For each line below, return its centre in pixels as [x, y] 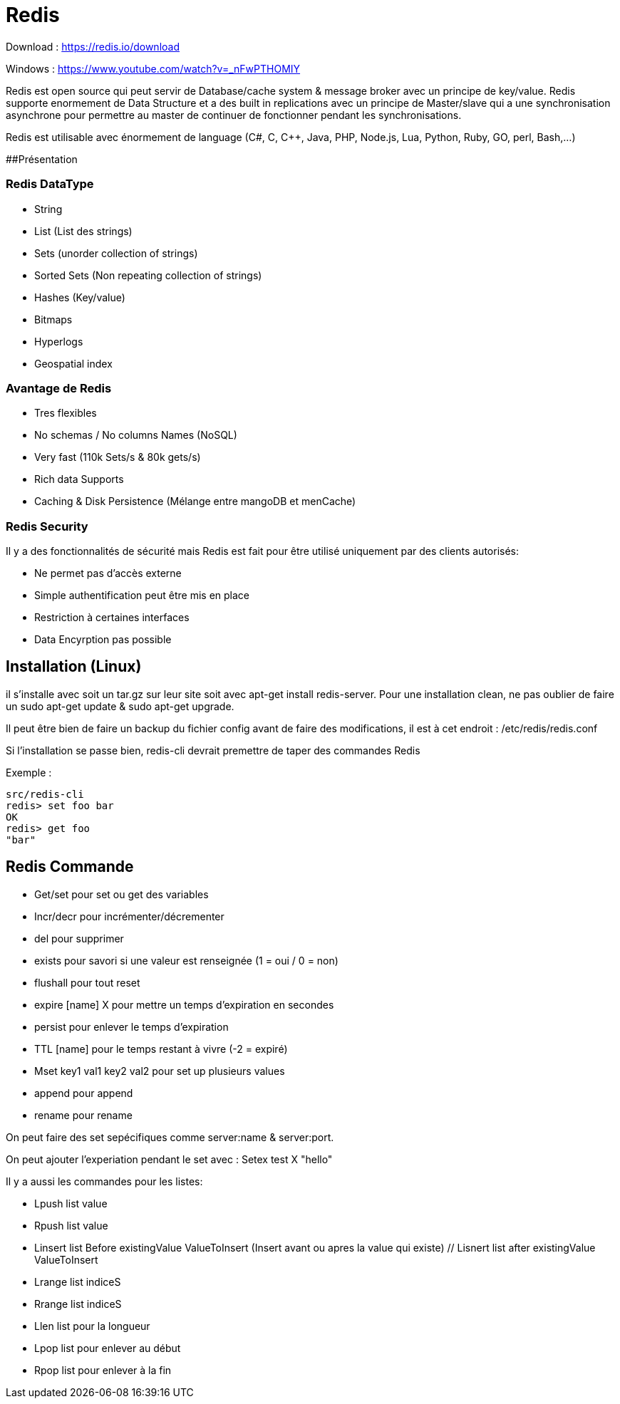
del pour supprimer [79, 938]
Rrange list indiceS [78, 1304]
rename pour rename [83, 1115]
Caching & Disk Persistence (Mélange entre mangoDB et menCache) [195, 501]
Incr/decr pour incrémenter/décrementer [129, 916]
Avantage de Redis [59, 388]
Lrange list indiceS [78, 1281]
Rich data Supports [79, 479]
